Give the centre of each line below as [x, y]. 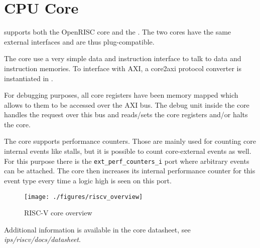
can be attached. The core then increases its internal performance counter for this [130, 171]
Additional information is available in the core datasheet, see [97, 229]
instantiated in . [29, 78]
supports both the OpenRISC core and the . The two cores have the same [118, 32]
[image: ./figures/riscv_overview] [84, 197]
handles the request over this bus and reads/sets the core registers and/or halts [126, 114]
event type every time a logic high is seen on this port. [88, 180]
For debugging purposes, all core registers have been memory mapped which [121, 95]
